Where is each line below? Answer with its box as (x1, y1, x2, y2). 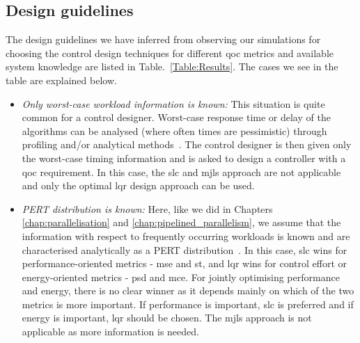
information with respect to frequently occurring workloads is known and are (22, 228, 350, 243)
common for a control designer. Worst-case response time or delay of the (22, 110, 331, 125)
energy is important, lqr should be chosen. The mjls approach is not (22, 310, 312, 325)
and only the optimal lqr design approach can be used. (22, 178, 255, 193)
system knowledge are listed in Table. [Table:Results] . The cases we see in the (6, 59, 338, 74)
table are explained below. (6, 72, 117, 87)
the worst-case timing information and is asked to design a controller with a (22, 150, 346, 165)
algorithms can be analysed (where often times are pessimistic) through (22, 123, 327, 138)
